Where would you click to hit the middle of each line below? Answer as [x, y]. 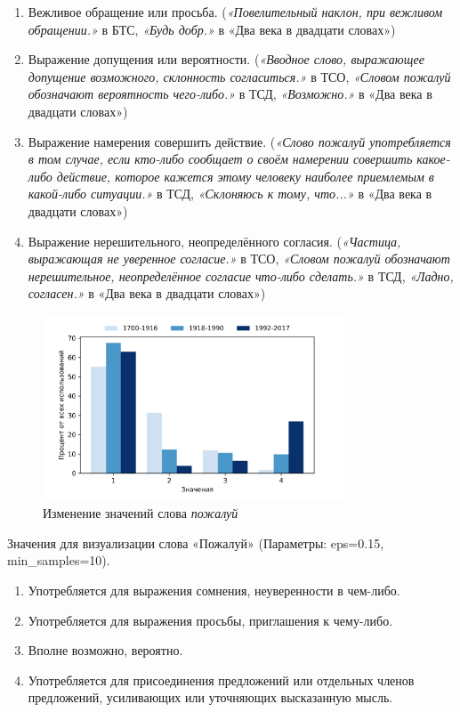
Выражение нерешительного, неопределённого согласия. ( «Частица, [214, 241]
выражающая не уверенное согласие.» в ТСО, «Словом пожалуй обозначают [239, 259]
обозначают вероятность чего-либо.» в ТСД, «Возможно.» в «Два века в [230, 94]
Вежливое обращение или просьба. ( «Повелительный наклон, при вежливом [235, 12]
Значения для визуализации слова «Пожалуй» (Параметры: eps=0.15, [196, 542]
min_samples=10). [59, 560]
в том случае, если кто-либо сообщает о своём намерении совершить [220, 159]
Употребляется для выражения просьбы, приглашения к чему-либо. [210, 620]
